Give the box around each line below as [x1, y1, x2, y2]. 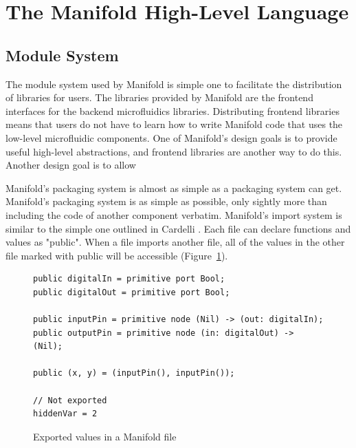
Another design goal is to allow [5, 158, 136, 172]
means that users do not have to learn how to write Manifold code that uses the [5, 117, 343, 131]
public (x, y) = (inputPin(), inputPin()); [33, 368, 235, 378]
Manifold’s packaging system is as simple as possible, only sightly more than [5, 194, 327, 209]
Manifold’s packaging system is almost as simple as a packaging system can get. [5, 180, 342, 195]
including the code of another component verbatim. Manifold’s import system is [5, 207, 342, 222]
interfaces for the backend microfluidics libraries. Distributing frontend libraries [5, 103, 340, 118]
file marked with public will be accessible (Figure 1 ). [5, 248, 228, 262]
